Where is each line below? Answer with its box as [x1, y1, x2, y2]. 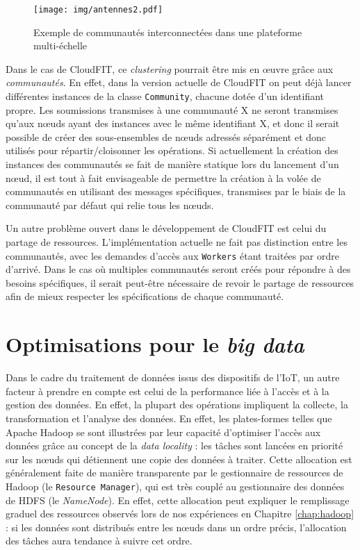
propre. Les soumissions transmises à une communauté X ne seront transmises [6, 102, 338, 117]
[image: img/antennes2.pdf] [33, 5, 163, 15]
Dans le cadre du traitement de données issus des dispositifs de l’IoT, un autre [6, 370, 340, 385]
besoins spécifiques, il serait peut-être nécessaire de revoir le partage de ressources [6, 275, 354, 290]
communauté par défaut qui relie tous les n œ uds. [6, 197, 214, 212]
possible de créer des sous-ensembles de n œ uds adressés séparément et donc [6, 129, 327, 144]
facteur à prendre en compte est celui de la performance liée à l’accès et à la [6, 383, 329, 398]
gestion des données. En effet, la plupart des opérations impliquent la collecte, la [6, 397, 348, 412]
